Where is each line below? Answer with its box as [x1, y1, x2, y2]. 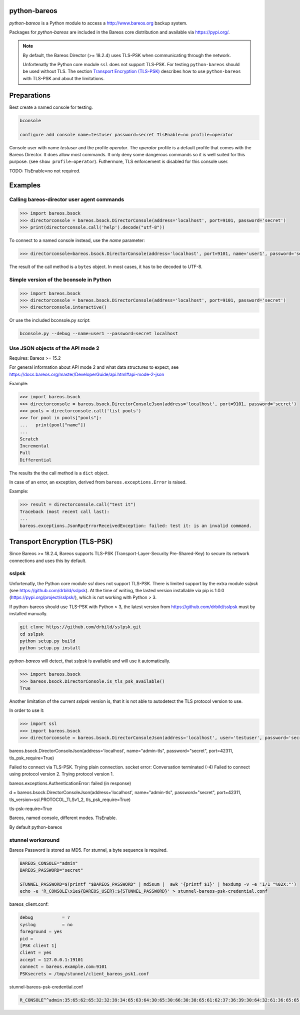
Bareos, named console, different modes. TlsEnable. [9, 815, 117, 821]
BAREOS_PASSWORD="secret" [19, 867, 83, 873]
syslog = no [19, 922, 73, 927]
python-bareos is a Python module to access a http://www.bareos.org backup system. [9, 20, 187, 26]
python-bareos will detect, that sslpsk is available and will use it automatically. [9, 658, 170, 664]
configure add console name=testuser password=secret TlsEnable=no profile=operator [19, 132, 233, 137]
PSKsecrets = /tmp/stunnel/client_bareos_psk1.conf [19, 971, 149, 976]
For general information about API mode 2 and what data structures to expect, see [9, 364, 179, 370]
